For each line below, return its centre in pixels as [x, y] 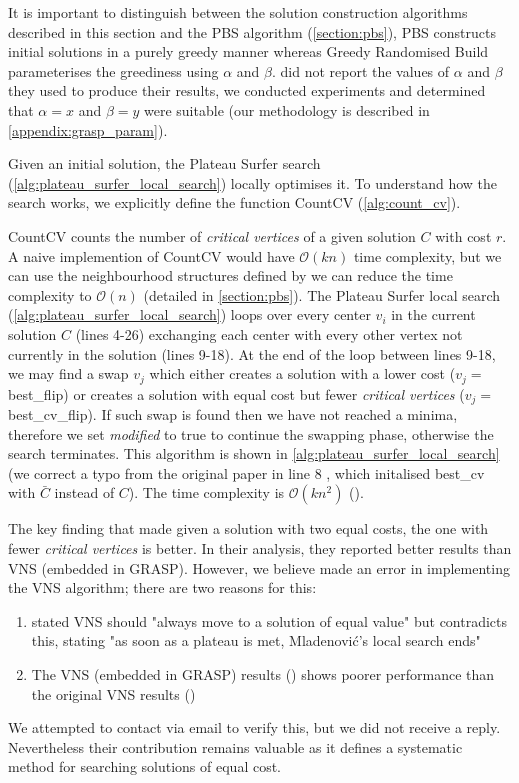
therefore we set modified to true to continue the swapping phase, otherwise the [251, 433]
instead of [84, 492]
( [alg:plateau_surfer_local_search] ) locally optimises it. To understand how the [253, 182]
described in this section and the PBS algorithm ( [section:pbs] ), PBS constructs [252, 31]
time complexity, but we [427, 255]
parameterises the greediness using [113, 70]
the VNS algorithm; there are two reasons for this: [162, 587]
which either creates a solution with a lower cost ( [302, 373]
